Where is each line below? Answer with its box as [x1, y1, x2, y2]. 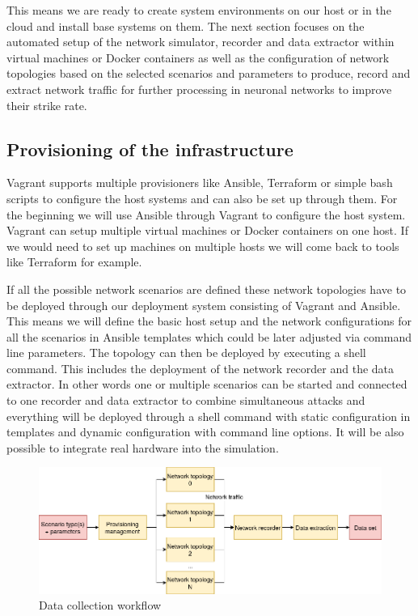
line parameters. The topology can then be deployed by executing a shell [6, 344, 366, 361]
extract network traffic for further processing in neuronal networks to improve [6, 80, 392, 97]
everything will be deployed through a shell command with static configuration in [6, 407, 411, 424]
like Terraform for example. [6, 253, 142, 270]
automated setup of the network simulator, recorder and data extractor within [6, 33, 395, 50]
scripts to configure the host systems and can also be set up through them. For [6, 189, 398, 206]
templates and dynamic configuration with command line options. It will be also [6, 423, 404, 440]
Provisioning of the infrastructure [6, 136, 293, 161]
